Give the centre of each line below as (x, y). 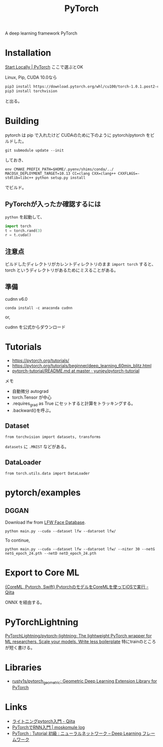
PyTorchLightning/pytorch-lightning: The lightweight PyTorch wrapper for (78, 636)
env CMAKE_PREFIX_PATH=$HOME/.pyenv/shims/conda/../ (59, 169)
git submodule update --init (34, 150)
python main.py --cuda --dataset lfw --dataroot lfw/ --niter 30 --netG (80, 549)
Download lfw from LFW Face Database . (45, 522)
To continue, (17, 540)
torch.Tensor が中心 (32, 397)
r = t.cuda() (18, 235)
